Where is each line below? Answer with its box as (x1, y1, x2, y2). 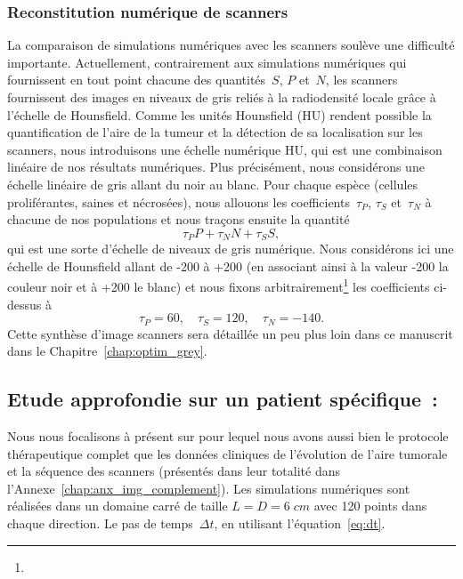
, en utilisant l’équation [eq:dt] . (214, 514, 386, 533)
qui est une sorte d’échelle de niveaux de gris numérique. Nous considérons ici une (7, 239, 454, 258)
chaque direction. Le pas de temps (7, 514, 193, 533)
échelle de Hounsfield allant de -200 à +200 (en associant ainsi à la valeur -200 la (7, 256, 449, 275)
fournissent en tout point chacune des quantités (7, 70, 266, 89)
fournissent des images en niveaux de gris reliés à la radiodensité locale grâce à (7, 88, 436, 106)
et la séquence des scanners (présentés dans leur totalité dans (7, 462, 341, 480)
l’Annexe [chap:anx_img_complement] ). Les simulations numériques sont (7, 478, 410, 497)
